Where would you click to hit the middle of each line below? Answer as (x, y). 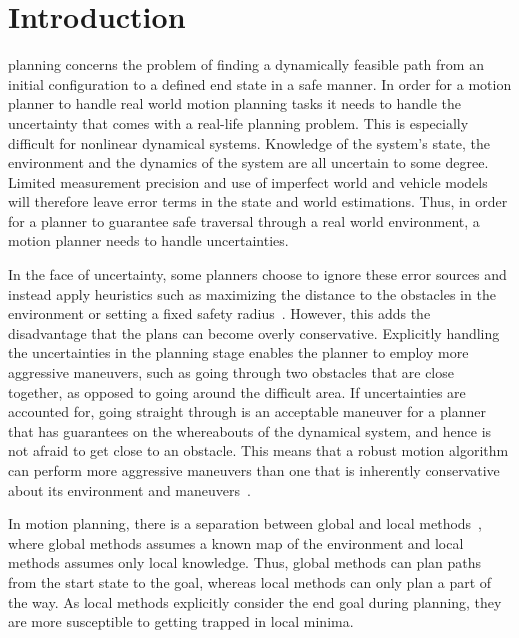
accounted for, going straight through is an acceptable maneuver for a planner (247, 411)
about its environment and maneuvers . (129, 489)
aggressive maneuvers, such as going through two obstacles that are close (231, 372)
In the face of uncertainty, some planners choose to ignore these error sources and (257, 274)
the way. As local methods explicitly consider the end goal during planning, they (255, 601)
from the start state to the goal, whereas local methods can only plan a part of (250, 581)
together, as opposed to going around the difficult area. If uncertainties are (237, 391)
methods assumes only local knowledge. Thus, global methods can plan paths (245, 562)
